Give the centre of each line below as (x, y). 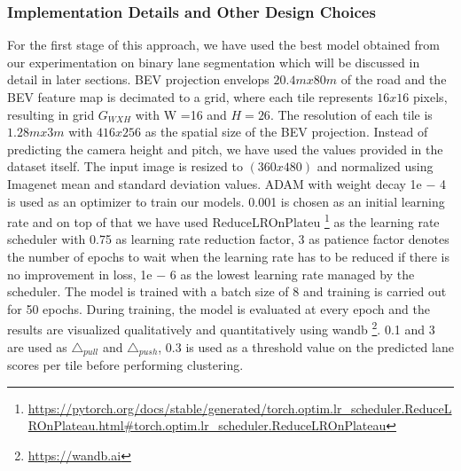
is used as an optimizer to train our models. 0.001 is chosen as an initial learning (226, 201)
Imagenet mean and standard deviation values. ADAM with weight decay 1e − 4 (227, 183)
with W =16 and (181, 114)
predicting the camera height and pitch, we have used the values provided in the (225, 149)
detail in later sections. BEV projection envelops (138, 79)
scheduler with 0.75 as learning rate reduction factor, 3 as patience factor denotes (228, 239)
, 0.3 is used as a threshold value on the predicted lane (306, 346)
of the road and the (394, 79)
